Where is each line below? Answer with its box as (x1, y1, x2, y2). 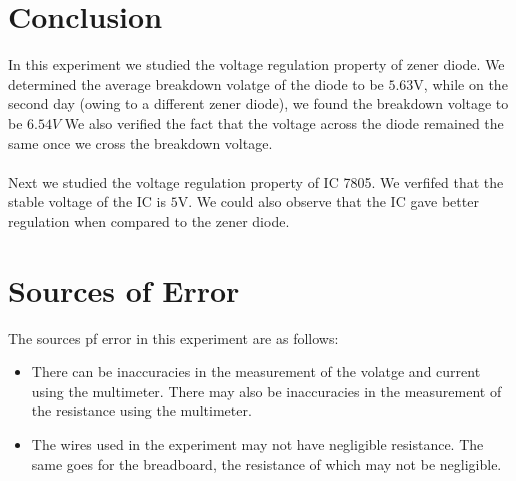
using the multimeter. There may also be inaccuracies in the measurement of (31, 380, 502, 401)
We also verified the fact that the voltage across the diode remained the (64, 112, 504, 133)
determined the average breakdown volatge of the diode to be (8, 73, 384, 94)
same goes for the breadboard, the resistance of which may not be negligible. (31, 453, 502, 474)
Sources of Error (8, 269, 240, 310)
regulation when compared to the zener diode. (8, 210, 290, 231)
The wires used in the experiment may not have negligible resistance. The (31, 433, 484, 454)
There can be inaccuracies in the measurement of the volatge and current (31, 361, 481, 382)
